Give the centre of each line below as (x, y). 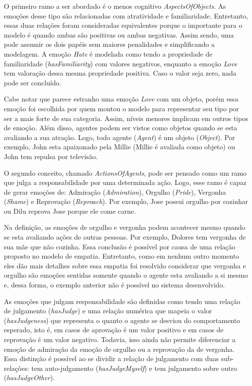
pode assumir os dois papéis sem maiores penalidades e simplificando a (109, 44)
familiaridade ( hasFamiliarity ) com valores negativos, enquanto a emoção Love (121, 63)
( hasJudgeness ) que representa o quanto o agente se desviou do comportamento (122, 320)
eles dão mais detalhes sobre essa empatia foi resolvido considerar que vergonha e (125, 265)
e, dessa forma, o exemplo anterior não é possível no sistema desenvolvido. (115, 285)
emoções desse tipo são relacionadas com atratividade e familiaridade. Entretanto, (126, 15)
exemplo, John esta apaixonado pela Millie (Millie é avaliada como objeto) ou (120, 147)
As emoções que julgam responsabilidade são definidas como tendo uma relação (122, 301)
